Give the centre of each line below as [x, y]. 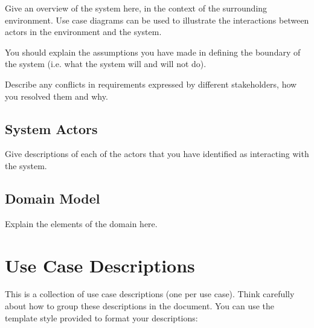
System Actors [51, 128]
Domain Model [53, 198]
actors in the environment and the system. [83, 32]
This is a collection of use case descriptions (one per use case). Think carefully [150, 294]
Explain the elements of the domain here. [81, 223]
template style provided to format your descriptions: [101, 317]
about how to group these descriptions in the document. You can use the [140, 306]
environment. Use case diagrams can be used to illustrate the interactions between [157, 20]
